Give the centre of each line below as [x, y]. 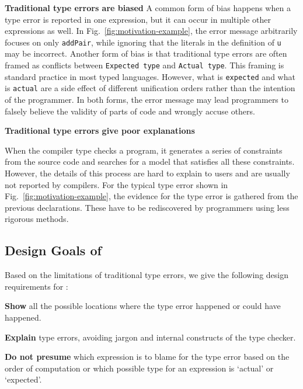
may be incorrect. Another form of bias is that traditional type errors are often [146, 53]
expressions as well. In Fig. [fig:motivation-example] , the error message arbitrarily [151, 31]
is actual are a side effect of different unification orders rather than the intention [150, 88]
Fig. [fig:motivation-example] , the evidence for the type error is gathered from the [151, 196]
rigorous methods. [37, 219]
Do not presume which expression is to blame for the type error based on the [147, 357]
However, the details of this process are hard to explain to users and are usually [147, 173]
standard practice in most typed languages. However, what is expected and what [150, 76]
